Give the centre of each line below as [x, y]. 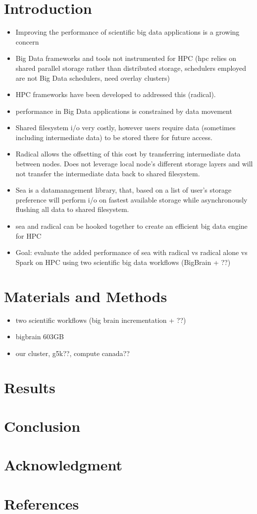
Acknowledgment [63, 465]
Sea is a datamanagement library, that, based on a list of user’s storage [124, 190]
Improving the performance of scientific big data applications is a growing [128, 32]
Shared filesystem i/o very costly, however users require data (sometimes [126, 128]
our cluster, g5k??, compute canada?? [73, 353]
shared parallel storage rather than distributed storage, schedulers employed [131, 68]
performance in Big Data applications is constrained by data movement [124, 111]
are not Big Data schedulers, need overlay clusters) [93, 77]
